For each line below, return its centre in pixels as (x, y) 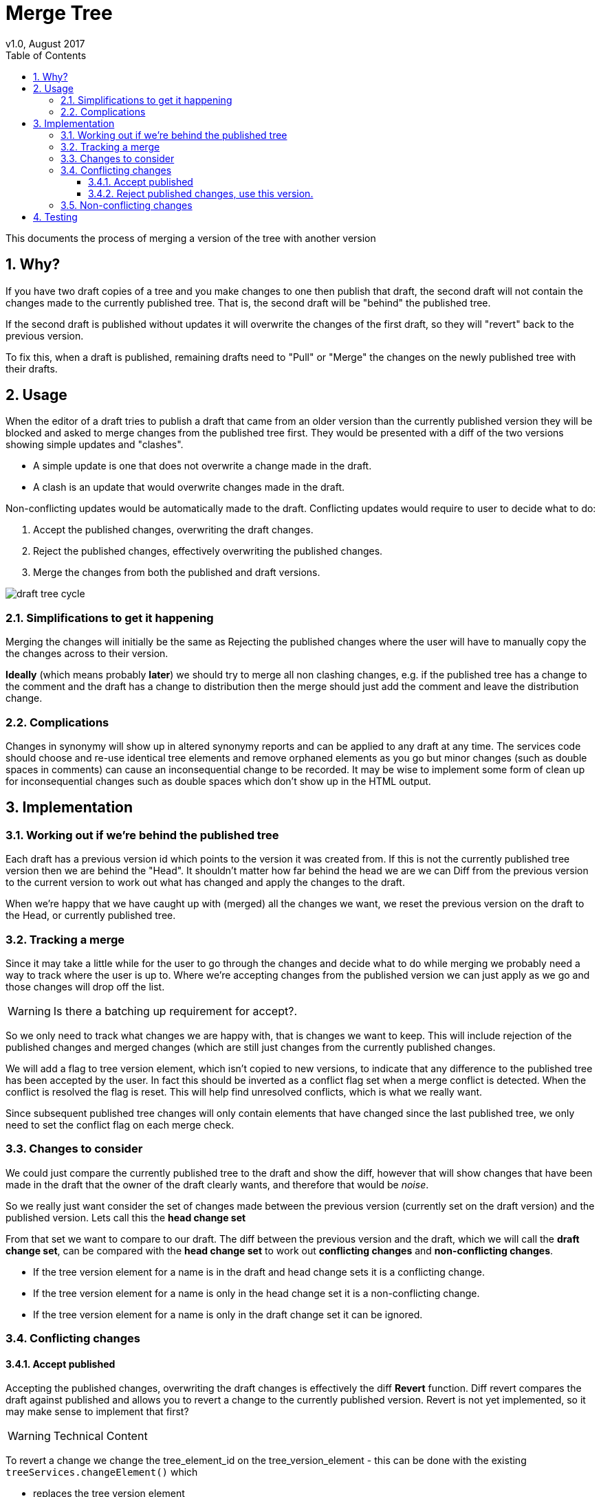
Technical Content (100, 1436)
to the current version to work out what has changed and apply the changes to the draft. (205, 883)
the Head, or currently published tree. (91, 916)
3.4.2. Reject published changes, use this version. (201, 193)
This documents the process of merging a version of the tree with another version (191, 238)
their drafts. (32, 368)
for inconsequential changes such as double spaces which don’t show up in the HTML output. (218, 781)
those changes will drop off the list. (85, 986)
